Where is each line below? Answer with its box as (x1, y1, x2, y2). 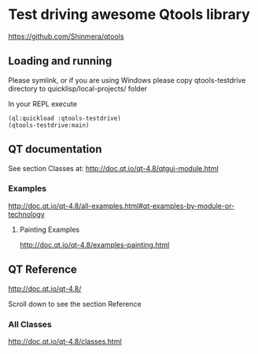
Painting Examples (19, 225, 80, 234)
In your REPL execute (8, 99, 77, 108)
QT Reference (8, 263, 77, 277)
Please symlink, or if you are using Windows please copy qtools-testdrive (8, 75, 246, 84)
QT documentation (8, 143, 102, 156)
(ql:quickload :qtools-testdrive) (8, 114, 122, 122)
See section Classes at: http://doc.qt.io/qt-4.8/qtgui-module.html (8, 163, 219, 173)
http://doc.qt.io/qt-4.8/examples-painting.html (19, 240, 170, 249)
